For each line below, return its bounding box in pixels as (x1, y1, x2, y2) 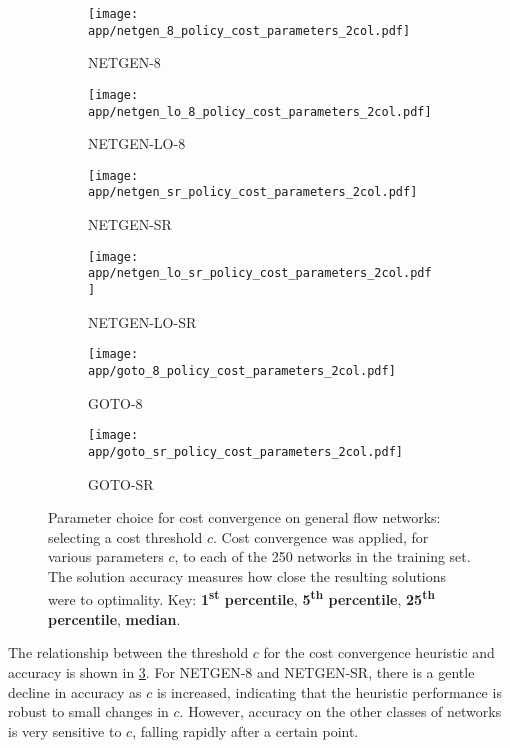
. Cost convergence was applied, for (212, 526, 429, 547)
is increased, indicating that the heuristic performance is (156, 681, 502, 702)
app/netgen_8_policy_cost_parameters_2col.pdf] (88, 23, 411, 38)
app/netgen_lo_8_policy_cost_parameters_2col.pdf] (88, 104, 432, 119)
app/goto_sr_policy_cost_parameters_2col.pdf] (88, 444, 403, 459)
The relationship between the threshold (8, 642, 249, 663)
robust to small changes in (8, 701, 169, 722)
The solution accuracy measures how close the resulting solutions (48, 565, 447, 586)
